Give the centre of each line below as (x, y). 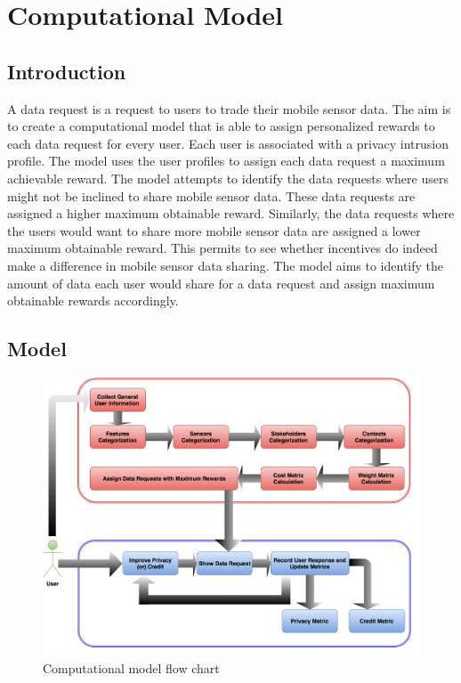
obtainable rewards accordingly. (93, 301)
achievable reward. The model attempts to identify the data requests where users (228, 178)
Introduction (67, 71)
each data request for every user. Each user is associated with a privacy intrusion (228, 143)
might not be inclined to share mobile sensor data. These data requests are (211, 195)
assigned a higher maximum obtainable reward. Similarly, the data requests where (231, 213)
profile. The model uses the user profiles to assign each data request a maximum (226, 161)
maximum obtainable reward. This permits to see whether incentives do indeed (222, 248)
